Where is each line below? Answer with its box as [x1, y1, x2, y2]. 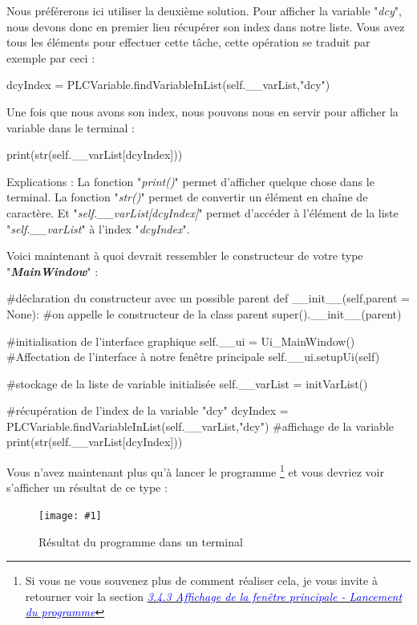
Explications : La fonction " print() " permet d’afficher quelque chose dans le [6, 172, 374, 189]
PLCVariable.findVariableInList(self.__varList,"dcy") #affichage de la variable [6, 417, 395, 434]
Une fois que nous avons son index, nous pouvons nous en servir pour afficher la [6, 103, 399, 120]
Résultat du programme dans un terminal [38, 533, 243, 550]
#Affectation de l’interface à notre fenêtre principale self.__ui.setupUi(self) [6, 348, 380, 365]
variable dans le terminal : [6, 119, 135, 136]
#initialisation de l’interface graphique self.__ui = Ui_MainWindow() [6, 332, 355, 349]
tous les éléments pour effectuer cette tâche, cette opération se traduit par [6, 34, 370, 51]
